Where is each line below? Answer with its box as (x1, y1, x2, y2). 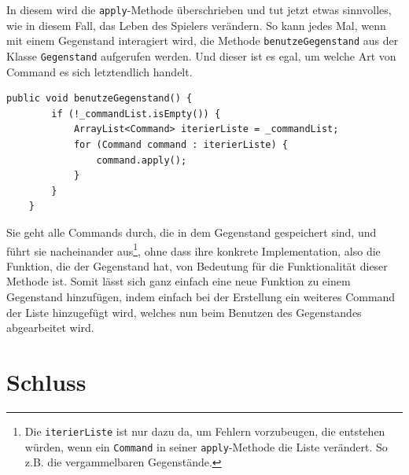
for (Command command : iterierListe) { (73, 138, 288, 150)
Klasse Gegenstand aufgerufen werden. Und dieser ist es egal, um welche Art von (6, 47, 396, 64)
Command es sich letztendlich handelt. (6, 63, 193, 79)
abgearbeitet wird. (6, 319, 94, 336)
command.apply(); (96, 154, 187, 166)
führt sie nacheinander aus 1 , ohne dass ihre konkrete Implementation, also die (6, 240, 381, 259)
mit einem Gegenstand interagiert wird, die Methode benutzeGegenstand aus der (6, 32, 399, 49)
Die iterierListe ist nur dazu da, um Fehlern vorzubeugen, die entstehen (24, 422, 385, 439)
